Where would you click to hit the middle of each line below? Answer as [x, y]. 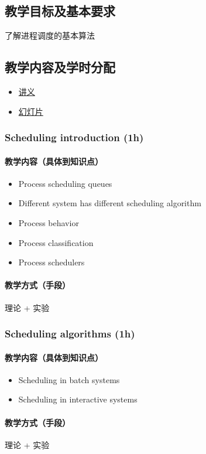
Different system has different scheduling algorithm [110, 203]
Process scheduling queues [65, 183]
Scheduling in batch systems [69, 379]
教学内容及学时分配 [60, 67]
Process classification [56, 242]
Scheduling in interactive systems [78, 399]
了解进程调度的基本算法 [50, 35]
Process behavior [49, 223]
